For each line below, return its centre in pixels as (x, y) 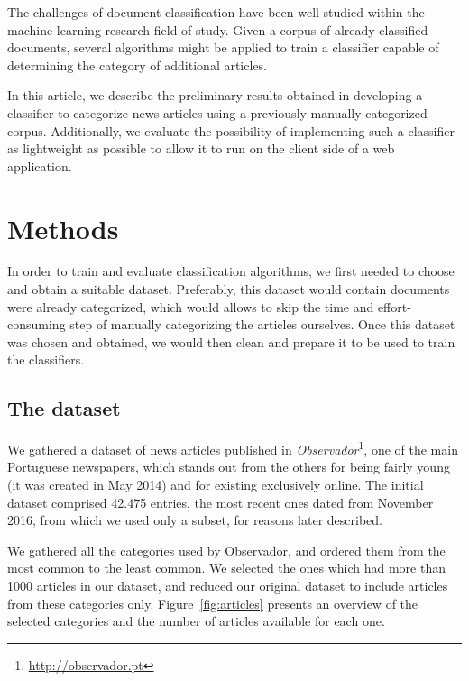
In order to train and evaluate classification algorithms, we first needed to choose (231, 271)
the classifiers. (46, 359)
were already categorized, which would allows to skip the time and (191, 306)
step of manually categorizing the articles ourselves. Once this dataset (262, 324)
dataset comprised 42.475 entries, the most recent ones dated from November (221, 502)
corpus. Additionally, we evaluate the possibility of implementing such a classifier (231, 130)
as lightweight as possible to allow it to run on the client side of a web (201, 148)
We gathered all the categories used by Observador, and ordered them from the (226, 550)
